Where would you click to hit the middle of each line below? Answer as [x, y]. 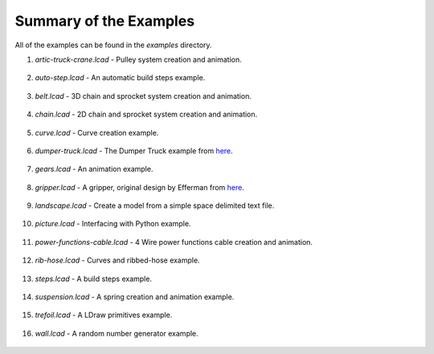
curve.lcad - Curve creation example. [97, 132]
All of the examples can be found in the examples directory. [113, 45]
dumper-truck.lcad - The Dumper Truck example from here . [134, 151]
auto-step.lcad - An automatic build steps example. [120, 78]
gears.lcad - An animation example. [94, 169]
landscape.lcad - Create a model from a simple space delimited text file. [155, 205]
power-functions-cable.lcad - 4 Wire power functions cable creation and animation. [174, 242]
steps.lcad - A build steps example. [94, 279]
